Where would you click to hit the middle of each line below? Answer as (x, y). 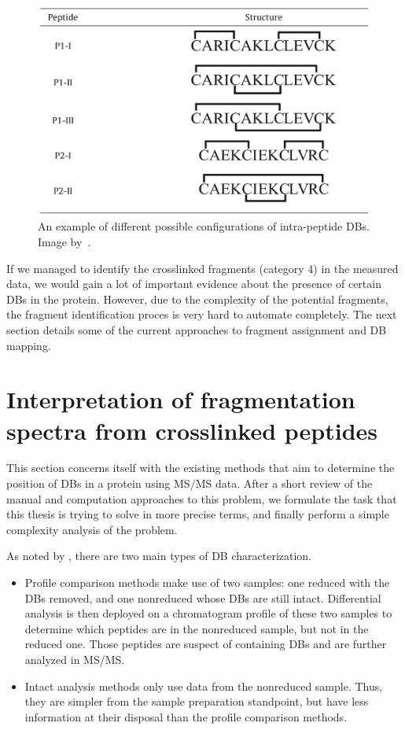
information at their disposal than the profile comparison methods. (186, 716)
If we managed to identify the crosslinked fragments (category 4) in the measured (202, 268)
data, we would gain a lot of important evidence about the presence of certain (194, 284)
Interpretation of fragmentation (181, 399)
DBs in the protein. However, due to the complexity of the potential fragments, (197, 299)
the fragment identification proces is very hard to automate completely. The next (202, 314)
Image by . (64, 242)
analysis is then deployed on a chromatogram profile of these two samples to (208, 613)
